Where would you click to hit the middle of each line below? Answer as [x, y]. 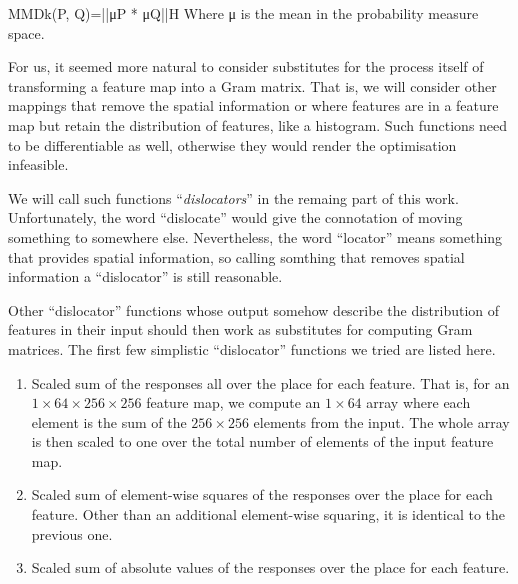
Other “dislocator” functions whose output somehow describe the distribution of [254, 309]
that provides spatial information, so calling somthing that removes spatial [236, 256]
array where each [418, 402]
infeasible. [38, 164]
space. [26, 32]
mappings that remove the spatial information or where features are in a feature [253, 105]
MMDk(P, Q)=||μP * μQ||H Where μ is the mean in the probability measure [243, 13]
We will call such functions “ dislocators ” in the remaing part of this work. [233, 197]
